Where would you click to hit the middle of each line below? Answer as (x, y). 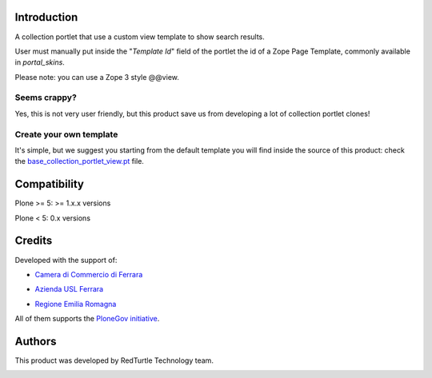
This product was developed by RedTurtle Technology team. (114, 360)
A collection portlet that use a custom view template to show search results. (140, 37)
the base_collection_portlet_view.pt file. (79, 161)
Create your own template (66, 134)
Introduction (46, 17)
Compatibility (49, 184)
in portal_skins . (40, 62)
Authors (36, 341)
